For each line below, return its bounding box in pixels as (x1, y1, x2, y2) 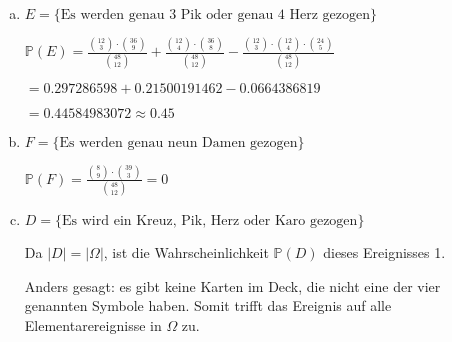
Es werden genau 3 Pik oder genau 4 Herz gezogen (60, 8, 370, 22)
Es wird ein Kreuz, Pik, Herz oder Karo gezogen (62, 214, 358, 229)
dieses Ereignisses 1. (323, 242, 446, 263)
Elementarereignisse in (24, 315, 162, 336)
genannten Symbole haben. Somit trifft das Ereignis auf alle (24, 295, 392, 316)
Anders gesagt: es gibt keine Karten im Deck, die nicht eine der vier (24, 275, 441, 296)
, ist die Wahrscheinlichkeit (103, 242, 269, 263)
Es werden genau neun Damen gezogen (59, 135, 298, 150)
